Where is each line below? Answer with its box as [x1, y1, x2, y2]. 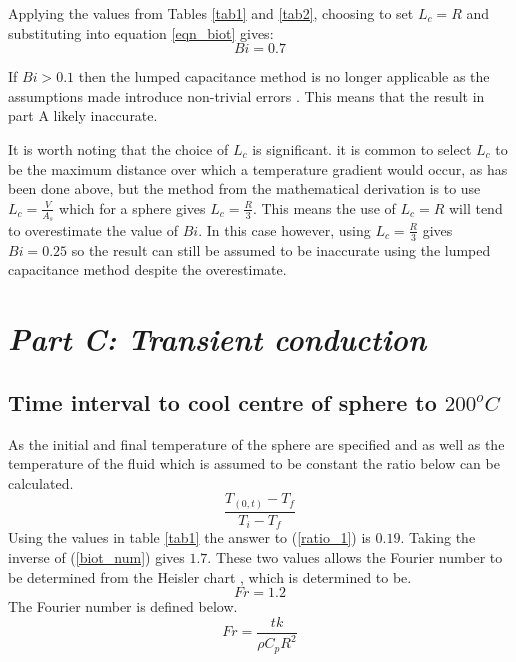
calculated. [8, 472, 74, 493]
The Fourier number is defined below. [8, 596, 238, 617]
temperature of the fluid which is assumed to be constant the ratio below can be [8, 453, 500, 474]
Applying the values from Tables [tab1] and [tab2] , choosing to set [8, 3, 414, 23]
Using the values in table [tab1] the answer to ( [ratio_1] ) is [8, 527, 371, 548]
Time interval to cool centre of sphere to [8, 386, 437, 417]
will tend [449, 197, 503, 218]
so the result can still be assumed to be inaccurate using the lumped [71, 239, 491, 260]
